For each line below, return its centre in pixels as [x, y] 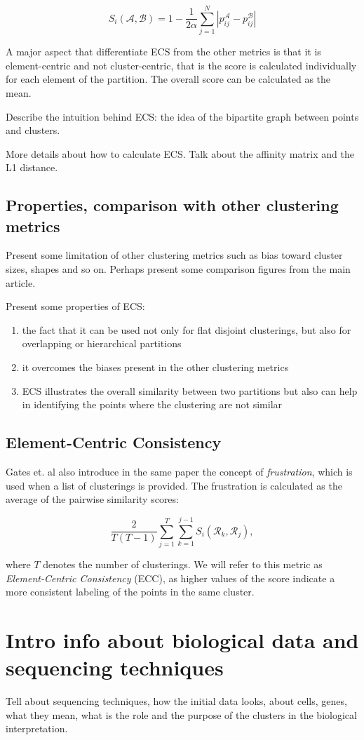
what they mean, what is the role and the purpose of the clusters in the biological [181, 714]
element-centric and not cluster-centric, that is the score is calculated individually [181, 65]
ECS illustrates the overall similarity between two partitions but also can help [190, 390]
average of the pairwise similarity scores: [92, 499]
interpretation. [37, 728]
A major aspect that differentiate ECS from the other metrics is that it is [163, 52]
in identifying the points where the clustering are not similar [152, 404]
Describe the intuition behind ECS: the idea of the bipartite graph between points [182, 116]
